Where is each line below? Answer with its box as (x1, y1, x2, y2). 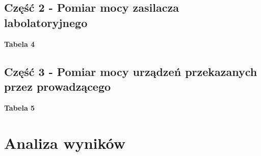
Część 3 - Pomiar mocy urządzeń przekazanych (4, 63, 257, 79)
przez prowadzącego (4, 78, 111, 94)
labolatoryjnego (4, 14, 88, 30)
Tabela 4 (4, 38, 35, 49)
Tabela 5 (4, 102, 35, 113)
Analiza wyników (4, 132, 126, 153)
